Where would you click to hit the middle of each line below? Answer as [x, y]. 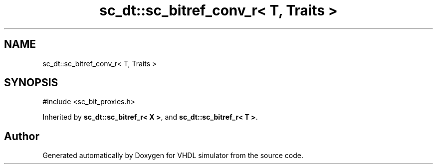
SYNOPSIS [31, 83]
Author [22, 136]
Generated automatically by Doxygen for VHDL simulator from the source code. [173, 156]
